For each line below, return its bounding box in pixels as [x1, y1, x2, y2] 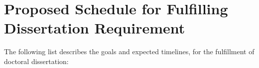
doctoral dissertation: [4, 56, 69, 66]
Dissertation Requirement [4, 18, 185, 38]
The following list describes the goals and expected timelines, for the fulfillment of [4, 46, 255, 57]
